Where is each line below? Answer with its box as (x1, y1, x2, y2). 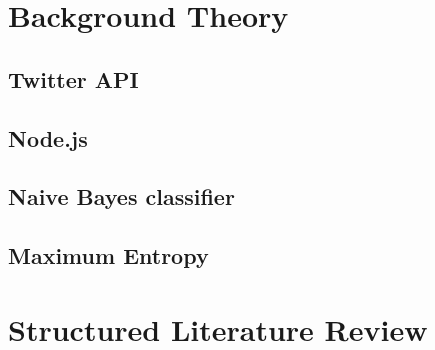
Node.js (8, 122, 88, 153)
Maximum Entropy (8, 240, 209, 271)
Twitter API (8, 63, 139, 94)
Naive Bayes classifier (8, 181, 235, 212)
